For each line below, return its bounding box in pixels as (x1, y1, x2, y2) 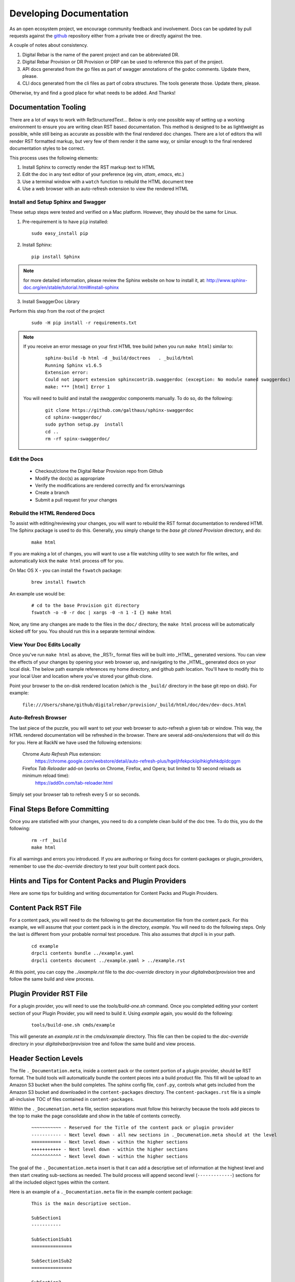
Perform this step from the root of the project (9, 308, 105, 314)
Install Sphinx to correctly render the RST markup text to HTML (22, 164, 156, 170)
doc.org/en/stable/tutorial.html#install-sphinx (23, 284, 119, 290)
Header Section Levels (9, 1054, 83, 1063)
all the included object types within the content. (9, 1179, 110, 1186)
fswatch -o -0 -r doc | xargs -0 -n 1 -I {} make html (31, 610, 172, 615)
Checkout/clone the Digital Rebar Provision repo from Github (35, 468, 163, 474)
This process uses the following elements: (9, 154, 99, 161)
